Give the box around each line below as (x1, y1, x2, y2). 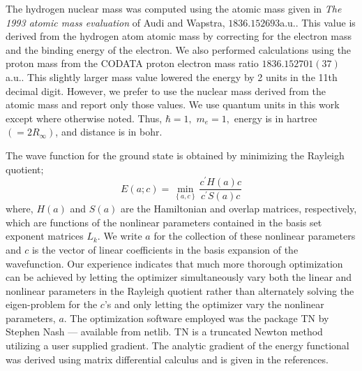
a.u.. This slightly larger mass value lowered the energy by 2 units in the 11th (6, 69, 338, 84)
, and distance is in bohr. (55, 124, 163, 139)
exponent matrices (6, 228, 84, 243)
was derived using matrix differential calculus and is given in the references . (6, 351, 329, 366)
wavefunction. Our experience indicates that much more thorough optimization (6, 256, 343, 270)
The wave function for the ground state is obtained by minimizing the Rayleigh (6, 147, 345, 162)
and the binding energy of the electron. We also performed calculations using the (6, 42, 352, 57)
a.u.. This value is (280, 15, 356, 29)
